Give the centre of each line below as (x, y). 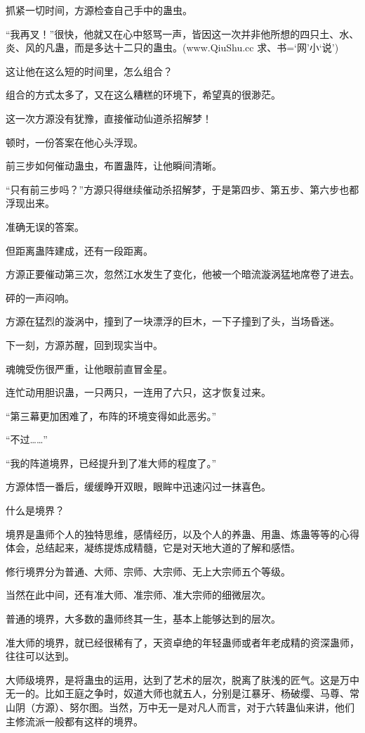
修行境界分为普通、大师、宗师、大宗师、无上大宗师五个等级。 (148, 571)
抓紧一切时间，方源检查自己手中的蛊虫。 (99, 10)
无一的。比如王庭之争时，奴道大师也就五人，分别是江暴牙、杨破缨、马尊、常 (182, 693)
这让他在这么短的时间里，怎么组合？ (89, 71)
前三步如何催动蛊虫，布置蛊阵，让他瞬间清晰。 (114, 166)
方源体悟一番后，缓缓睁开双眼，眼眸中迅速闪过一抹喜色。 (138, 486)
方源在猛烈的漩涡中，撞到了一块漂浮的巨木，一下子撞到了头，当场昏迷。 (173, 321)
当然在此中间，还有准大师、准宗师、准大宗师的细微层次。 (138, 595)
